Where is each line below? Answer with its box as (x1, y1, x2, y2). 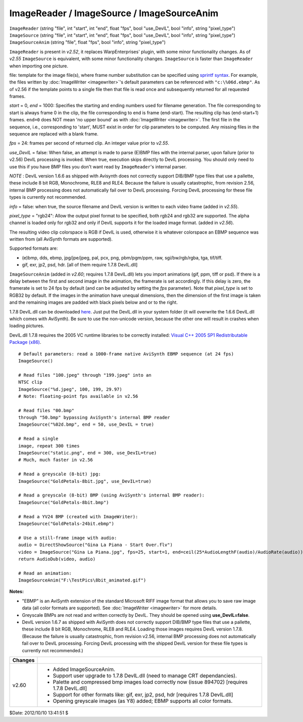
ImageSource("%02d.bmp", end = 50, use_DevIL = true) (18, 422, 154, 427)
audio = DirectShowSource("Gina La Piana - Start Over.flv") (18, 542, 173, 548)
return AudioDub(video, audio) (18, 556, 96, 562)
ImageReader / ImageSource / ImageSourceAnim (9, 8, 219, 19)
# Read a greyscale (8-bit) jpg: (18, 471, 101, 477)
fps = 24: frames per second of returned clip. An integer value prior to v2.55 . (9, 140, 169, 146)
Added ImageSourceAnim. (53, 665, 116, 672)
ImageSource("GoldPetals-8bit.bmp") (18, 500, 109, 505)
